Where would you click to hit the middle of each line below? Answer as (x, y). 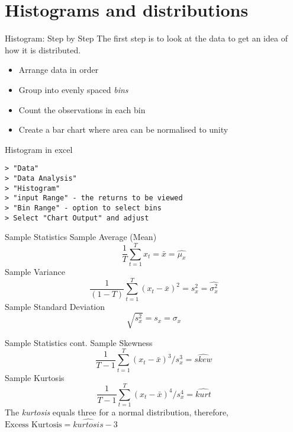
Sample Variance (35, 271)
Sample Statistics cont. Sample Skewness (79, 342)
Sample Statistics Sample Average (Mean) (81, 237)
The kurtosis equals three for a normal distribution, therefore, (117, 412)
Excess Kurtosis (33, 425)
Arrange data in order (59, 70)
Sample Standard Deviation (55, 306)
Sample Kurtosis (35, 377)
